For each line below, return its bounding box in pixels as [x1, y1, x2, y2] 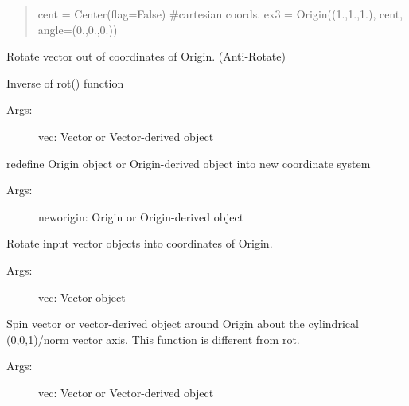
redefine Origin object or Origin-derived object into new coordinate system [6, 154, 371, 171]
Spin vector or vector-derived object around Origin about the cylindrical [6, 315, 359, 332]
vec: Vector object [38, 288, 126, 305]
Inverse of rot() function [6, 74, 124, 91]
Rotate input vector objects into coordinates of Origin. [6, 235, 273, 252]
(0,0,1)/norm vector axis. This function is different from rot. [6, 330, 300, 347]
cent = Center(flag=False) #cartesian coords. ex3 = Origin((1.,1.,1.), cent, [37, 6, 403, 21]
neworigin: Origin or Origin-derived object [38, 208, 244, 224]
